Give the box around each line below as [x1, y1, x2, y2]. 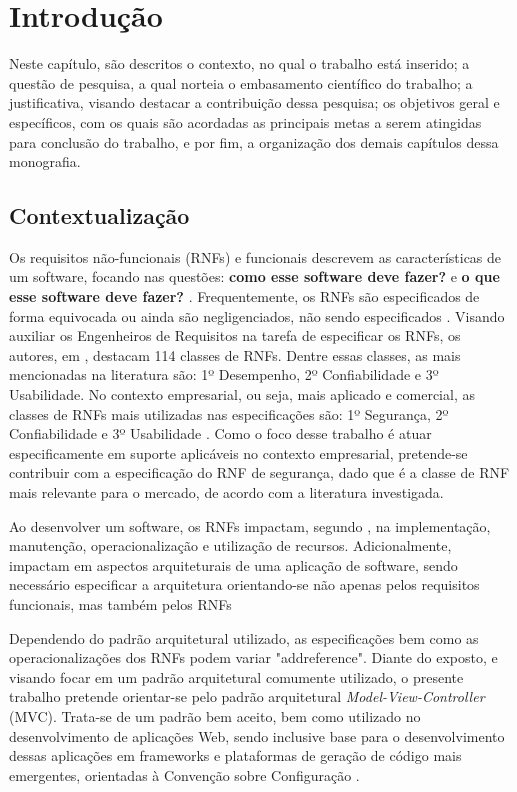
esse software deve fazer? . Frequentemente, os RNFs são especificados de [9, 286, 480, 307]
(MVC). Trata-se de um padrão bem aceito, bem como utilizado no [9, 705, 421, 726]
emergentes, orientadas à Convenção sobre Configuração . [9, 764, 360, 785]
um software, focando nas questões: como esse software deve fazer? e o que [9, 266, 500, 287]
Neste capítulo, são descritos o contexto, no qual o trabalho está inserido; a [9, 53, 470, 74]
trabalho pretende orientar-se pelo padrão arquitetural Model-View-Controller [9, 686, 485, 707]
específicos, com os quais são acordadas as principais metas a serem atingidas [9, 111, 482, 132]
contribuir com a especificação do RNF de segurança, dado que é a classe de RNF [9, 462, 510, 483]
